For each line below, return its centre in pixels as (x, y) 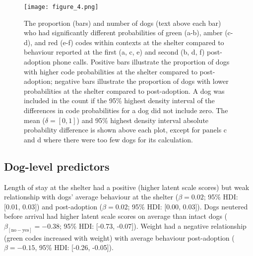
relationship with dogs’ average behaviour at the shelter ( (91, 197)
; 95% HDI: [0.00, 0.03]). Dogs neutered (188, 206)
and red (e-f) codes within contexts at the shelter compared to (129, 42)
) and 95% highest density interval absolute (143, 120)
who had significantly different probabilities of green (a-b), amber (123, 32)
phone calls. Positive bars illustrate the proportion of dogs (141, 62)
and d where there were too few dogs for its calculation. (108, 139)
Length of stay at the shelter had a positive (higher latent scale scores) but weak (127, 187)
